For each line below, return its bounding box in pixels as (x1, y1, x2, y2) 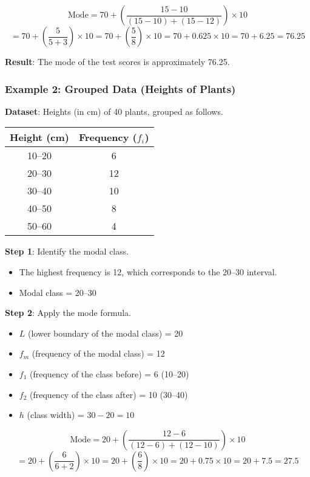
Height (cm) (10, 130, 69, 145)
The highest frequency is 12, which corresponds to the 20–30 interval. (19, 266, 277, 278)
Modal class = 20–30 (19, 286, 96, 298)
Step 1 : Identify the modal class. (5, 245, 129, 258)
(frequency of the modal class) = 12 (32, 347, 165, 360)
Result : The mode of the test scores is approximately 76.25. (5, 55, 230, 67)
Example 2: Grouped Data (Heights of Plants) (5, 81, 236, 96)
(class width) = (27, 408, 84, 421)
